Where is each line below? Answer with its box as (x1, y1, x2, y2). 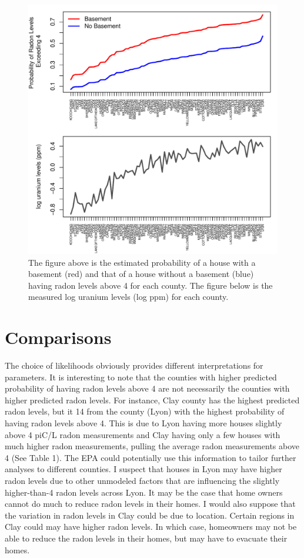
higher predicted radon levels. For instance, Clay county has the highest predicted (5, 393, 300, 406)
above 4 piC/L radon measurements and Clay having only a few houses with (5, 428, 280, 440)
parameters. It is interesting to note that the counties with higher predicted (5, 370, 277, 383)
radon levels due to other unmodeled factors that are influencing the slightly (5, 475, 280, 487)
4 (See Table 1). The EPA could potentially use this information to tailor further (5, 451, 296, 463)
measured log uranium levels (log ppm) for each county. (28, 290, 229, 303)
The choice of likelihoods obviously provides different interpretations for (5, 359, 263, 372)
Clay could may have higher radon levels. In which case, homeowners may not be (5, 520, 297, 533)
